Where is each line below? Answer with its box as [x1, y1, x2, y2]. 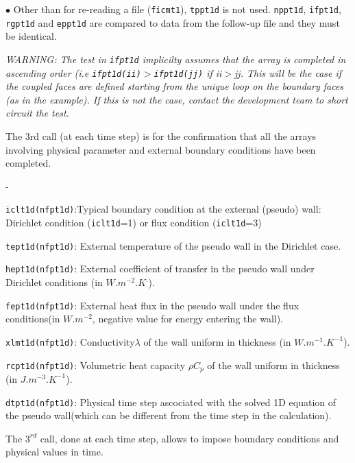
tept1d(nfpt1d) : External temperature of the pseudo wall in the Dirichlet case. [5, 238, 341, 252]
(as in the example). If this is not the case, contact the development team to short [5, 92, 348, 106]
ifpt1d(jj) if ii [154, 65, 222, 80]
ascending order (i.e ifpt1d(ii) [5, 65, 141, 80]
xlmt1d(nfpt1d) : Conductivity [5, 334, 135, 348]
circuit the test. [5, 106, 69, 120]
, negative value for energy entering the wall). [92, 311, 284, 326]
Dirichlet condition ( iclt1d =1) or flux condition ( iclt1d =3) [5, 215, 262, 230]
